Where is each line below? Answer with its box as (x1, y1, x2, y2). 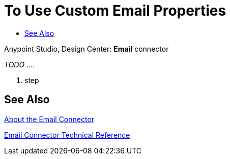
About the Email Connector (4, 114, 95, 124)
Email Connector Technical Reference (4, 130, 130, 139)
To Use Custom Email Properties (4, 2, 226, 19)
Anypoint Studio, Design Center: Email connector (4, 44, 169, 53)
